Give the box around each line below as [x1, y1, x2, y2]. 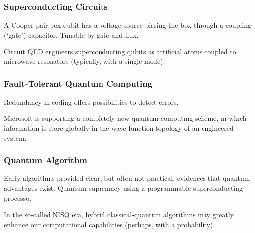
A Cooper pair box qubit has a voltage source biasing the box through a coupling [4, 20, 251, 30]
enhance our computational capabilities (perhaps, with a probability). [4, 219, 215, 229]
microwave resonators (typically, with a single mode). [4, 56, 165, 66]
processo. [4, 192, 32, 203]
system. [4, 132, 27, 143]
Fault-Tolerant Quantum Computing [4, 77, 153, 89]
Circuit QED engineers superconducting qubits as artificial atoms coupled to [4, 46, 236, 57]
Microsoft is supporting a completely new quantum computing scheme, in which [4, 113, 247, 123]
